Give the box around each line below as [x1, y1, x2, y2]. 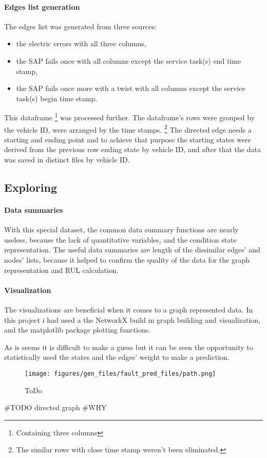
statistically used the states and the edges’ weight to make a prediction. [4, 352, 230, 362]
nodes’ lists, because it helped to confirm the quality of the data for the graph [4, 254, 250, 265]
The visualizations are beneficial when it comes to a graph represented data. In [4, 304, 253, 315]
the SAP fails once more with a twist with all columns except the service [16, 83, 245, 94]
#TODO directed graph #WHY [4, 402, 107, 413]
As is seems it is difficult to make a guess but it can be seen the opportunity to [4, 341, 253, 352]
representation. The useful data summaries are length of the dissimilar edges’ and [4, 244, 260, 255]
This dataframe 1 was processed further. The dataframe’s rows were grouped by [4, 111, 255, 123]
